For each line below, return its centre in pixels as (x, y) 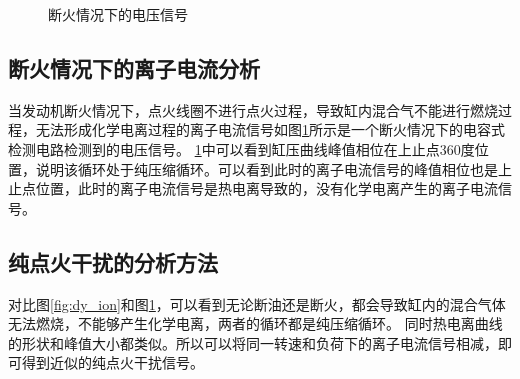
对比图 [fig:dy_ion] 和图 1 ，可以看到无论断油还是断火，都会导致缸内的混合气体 (257, 303)
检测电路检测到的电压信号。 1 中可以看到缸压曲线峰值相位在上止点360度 (241, 148)
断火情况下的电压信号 (118, 14)
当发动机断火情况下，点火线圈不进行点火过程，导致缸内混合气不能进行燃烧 (253, 109)
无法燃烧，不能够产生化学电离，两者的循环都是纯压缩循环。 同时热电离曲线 (255, 323)
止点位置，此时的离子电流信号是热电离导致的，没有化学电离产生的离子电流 (253, 188)
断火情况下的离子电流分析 (134, 67)
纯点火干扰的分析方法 (113, 261)
